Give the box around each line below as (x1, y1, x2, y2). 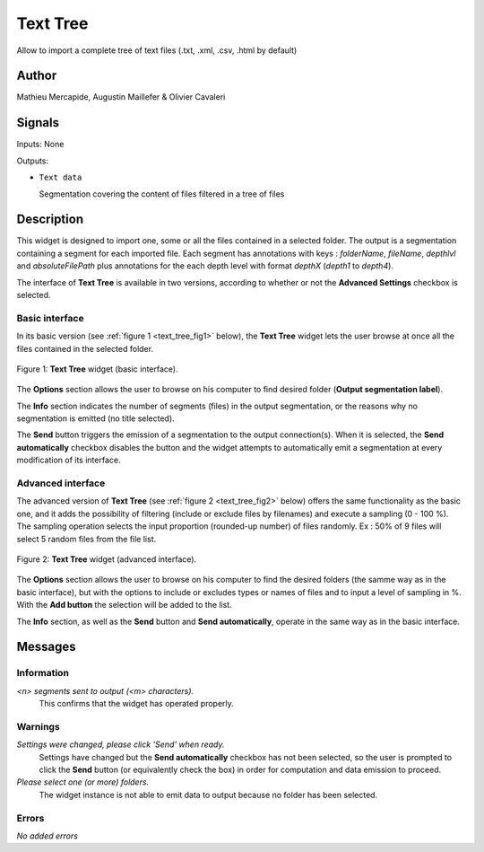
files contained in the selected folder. (16, 343, 154, 354)
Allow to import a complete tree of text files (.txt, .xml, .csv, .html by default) (16, 45, 298, 56)
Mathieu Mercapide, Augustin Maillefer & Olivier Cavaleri (16, 92, 226, 102)
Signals (16, 115, 60, 130)
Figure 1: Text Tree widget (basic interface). (16, 364, 178, 374)
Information (16, 667, 69, 680)
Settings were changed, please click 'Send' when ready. (16, 739, 225, 750)
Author (16, 68, 57, 83)
